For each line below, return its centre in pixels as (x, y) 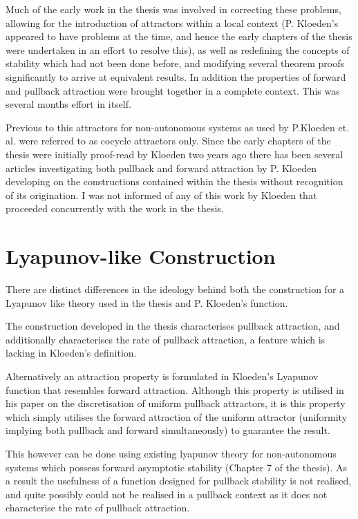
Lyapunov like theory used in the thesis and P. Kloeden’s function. (147, 302)
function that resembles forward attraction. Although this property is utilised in (175, 389)
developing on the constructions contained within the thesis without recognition (175, 181)
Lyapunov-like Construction (141, 256)
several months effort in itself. (68, 104)
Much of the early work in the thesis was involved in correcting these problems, (173, 9)
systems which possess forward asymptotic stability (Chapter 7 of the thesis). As (177, 467)
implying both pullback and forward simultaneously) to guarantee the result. (168, 430)
